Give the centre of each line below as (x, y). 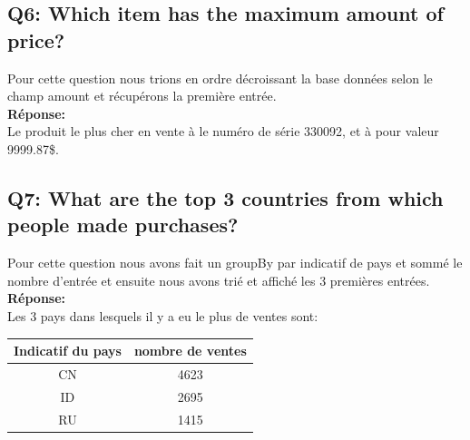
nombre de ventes (190, 351)
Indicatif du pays (68, 351)
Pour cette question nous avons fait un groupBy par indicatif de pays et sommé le (235, 263)
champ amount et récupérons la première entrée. (142, 96)
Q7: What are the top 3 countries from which (225, 197)
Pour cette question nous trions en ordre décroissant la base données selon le (220, 78)
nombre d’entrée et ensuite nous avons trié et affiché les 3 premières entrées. (219, 280)
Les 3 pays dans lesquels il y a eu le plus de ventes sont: (163, 315)
